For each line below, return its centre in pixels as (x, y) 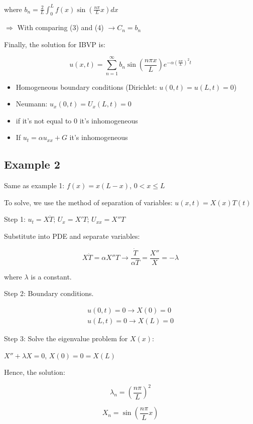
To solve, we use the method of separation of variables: (88, 202)
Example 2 (32, 164)
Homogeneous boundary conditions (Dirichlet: (86, 87)
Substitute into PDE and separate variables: (72, 236)
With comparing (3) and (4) (60, 27)
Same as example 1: (34, 185)
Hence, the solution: (35, 372)
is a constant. (51, 276)
